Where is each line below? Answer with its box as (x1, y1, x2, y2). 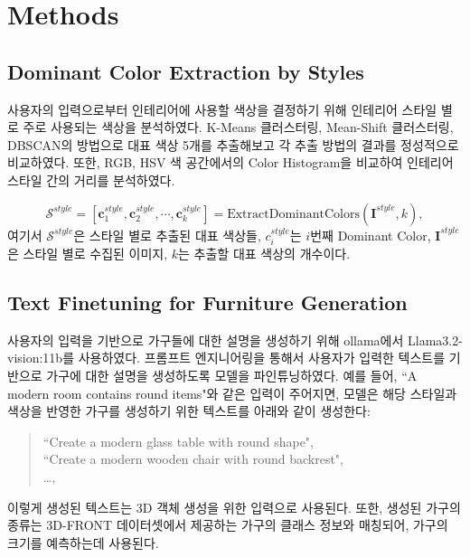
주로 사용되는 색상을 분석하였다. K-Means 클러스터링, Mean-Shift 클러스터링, (23, 118, 454, 137)
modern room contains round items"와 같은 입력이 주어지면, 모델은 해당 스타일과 (7, 383, 457, 402)
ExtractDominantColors (227, 207, 360, 221)
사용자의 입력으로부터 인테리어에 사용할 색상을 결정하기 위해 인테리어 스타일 (7, 99, 437, 118)
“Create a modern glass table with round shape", (42, 431, 314, 450)
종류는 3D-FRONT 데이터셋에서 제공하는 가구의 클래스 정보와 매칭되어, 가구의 (7, 515, 448, 534)
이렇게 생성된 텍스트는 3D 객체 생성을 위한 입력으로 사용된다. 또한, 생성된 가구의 (7, 497, 461, 516)
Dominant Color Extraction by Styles (7, 57, 364, 85)
